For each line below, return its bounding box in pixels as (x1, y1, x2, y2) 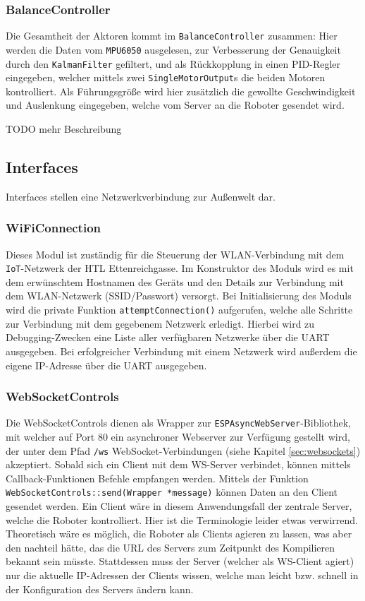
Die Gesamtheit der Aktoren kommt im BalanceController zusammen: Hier (6, 28, 338, 43)
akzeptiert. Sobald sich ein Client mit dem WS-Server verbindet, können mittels (6, 457, 351, 472)
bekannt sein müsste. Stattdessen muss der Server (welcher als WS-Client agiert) (6, 554, 354, 569)
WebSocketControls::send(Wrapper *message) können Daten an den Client (6, 484, 338, 499)
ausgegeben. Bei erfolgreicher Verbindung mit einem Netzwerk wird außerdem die (6, 343, 357, 358)
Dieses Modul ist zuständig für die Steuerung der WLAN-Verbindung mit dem (6, 246, 345, 261)
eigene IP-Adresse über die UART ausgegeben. (6, 357, 207, 372)
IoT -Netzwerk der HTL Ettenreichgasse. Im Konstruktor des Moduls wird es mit (6, 261, 354, 275)
